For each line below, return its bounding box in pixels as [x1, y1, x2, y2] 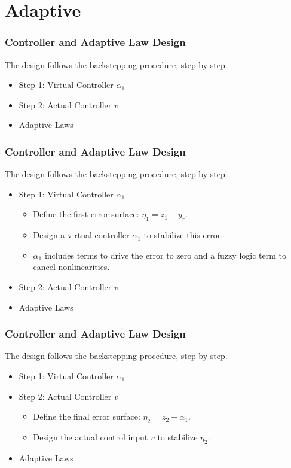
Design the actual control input [33, 430, 148, 443]
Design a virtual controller [33, 229, 130, 241]
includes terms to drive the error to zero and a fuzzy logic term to [44, 248, 286, 261]
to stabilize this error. [143, 229, 223, 241]
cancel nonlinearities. [33, 260, 110, 273]
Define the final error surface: [33, 410, 140, 423]
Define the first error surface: [33, 208, 139, 220]
